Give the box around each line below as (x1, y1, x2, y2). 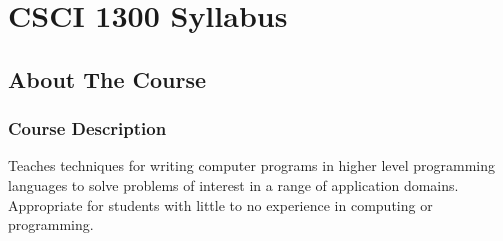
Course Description (8, 116, 167, 141)
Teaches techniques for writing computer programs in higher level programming (8, 155, 496, 176)
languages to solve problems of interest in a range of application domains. (8, 174, 459, 195)
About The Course (8, 63, 207, 94)
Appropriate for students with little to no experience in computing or (8, 194, 433, 215)
